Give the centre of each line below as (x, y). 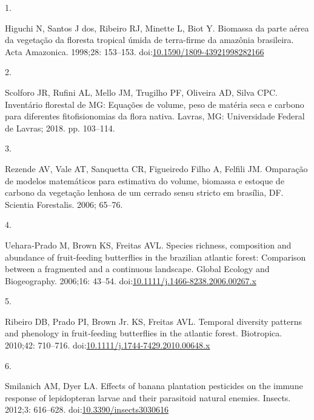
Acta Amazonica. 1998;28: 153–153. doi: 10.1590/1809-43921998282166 (135, 51)
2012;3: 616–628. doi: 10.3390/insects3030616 (87, 409)
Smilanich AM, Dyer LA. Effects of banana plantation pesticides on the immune (154, 386)
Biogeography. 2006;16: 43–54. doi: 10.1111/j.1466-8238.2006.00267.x (131, 280)
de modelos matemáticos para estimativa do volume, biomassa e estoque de (145, 180)
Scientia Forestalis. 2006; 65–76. (64, 204)
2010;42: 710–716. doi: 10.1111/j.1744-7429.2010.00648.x (108, 345)
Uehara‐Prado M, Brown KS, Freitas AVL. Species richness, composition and (148, 245)
